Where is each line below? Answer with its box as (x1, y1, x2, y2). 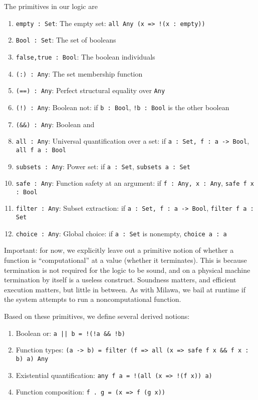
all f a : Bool (16, 146, 67, 154)
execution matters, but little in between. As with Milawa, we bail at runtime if (4, 284, 246, 294)
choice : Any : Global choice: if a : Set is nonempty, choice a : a (16, 228, 227, 238)
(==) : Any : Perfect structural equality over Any (16, 85, 165, 96)
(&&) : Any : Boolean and (16, 119, 95, 129)
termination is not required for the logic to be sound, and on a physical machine (4, 264, 250, 275)
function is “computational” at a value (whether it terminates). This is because (4, 255, 247, 265)
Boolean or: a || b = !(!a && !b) (16, 327, 125, 338)
